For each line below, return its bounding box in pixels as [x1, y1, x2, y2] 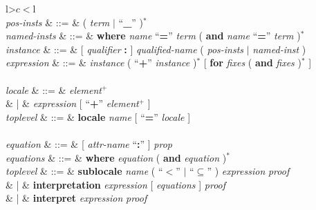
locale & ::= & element [6, 82, 102, 97]
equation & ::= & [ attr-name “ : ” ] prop [6, 136, 173, 151]
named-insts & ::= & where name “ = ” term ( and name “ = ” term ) [6, 28, 301, 43]
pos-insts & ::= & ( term [6, 15, 110, 29]
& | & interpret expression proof [6, 191, 147, 205]
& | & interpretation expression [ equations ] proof [6, 177, 226, 191]
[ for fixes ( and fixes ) [203, 55, 301, 70]
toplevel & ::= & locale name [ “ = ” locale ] [6, 109, 191, 124]
